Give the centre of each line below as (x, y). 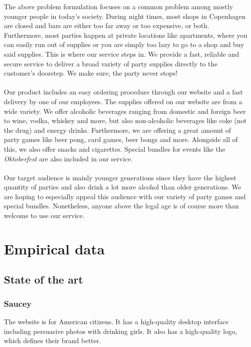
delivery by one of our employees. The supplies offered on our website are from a (123, 101)
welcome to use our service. (44, 215)
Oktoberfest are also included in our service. (68, 158)
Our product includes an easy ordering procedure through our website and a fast (124, 92)
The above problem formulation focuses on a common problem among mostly (118, 6)
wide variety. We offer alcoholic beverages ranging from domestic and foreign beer (125, 111)
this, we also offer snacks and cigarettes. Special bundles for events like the (115, 149)
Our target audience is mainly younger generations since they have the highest (120, 177)
